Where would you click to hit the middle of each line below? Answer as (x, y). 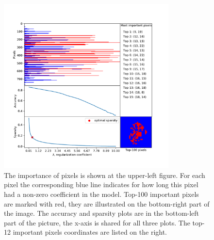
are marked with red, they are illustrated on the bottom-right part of (107, 203)
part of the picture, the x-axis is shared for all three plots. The (97, 222)
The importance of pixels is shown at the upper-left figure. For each (105, 175)
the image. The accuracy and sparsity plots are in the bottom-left (102, 213)
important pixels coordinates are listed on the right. (90, 232)
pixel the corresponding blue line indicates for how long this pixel (101, 184)
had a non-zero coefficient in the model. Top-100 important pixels (101, 194)
